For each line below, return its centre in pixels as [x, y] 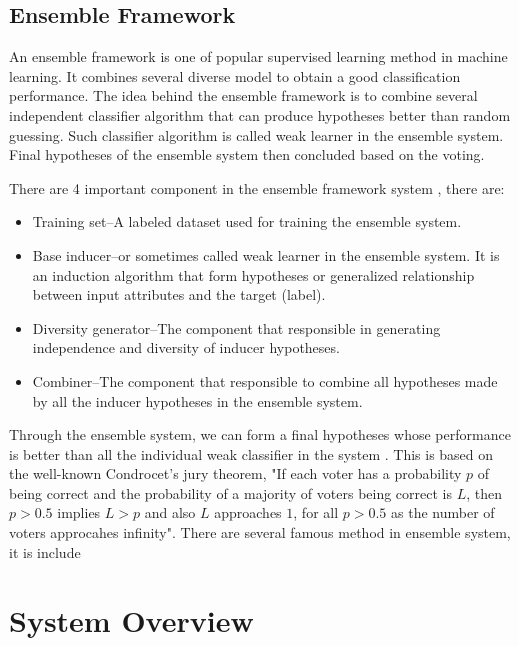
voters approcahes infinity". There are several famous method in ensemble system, [260, 532]
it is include [45, 551]
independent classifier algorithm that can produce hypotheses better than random [260, 114]
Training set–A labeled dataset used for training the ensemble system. [247, 221]
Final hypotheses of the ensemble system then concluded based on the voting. [247, 154]
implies [79, 512]
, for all [316, 512]
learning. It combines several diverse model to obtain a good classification [235, 75]
